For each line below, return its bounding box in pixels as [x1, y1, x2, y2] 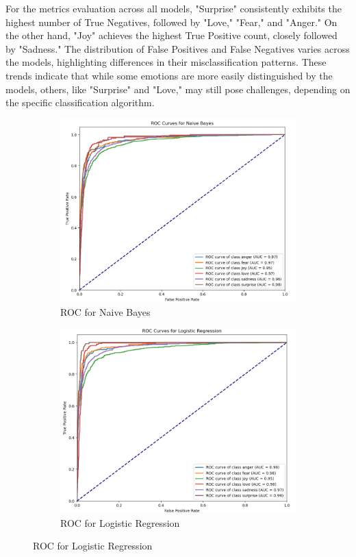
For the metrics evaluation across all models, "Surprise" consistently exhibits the [5, 1, 342, 15]
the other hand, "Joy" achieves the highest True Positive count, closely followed [5, 28, 338, 42]
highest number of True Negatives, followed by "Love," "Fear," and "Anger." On [5, 14, 338, 29]
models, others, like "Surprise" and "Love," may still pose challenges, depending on [5, 82, 351, 96]
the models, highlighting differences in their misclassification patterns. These [5, 55, 327, 69]
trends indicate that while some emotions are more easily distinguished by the [5, 68, 333, 82]
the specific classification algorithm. [5, 95, 155, 110]
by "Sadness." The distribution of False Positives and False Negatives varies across [5, 41, 350, 55]
